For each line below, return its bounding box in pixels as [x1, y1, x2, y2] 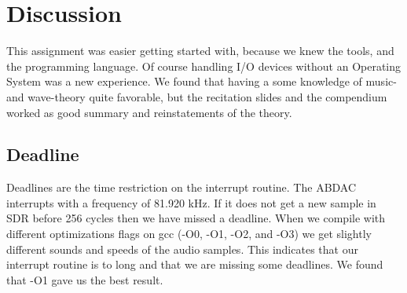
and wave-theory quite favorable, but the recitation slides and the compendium [6, 88, 387, 104]
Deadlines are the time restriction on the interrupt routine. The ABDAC [6, 179, 357, 196]
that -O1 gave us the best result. [6, 271, 163, 288]
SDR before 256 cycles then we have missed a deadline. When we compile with [6, 210, 386, 226]
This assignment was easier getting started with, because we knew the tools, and [6, 42, 394, 59]
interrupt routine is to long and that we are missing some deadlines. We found [6, 256, 383, 273]
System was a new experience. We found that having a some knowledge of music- [6, 73, 397, 90]
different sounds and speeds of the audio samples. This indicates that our [6, 240, 358, 257]
